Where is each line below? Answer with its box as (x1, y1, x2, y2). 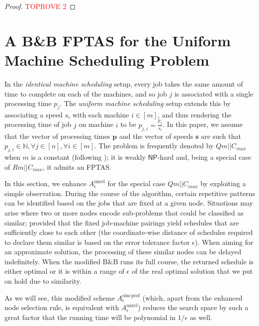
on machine (79, 119, 114, 129)
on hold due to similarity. (4, 276, 82, 286)
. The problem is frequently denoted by (94, 140, 214, 151)
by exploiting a (200, 178, 246, 189)
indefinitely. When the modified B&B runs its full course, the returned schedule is (4, 256, 254, 266)
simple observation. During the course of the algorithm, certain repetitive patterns (4, 188, 256, 198)
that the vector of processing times (4, 130, 110, 141)
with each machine (72, 109, 129, 119)
